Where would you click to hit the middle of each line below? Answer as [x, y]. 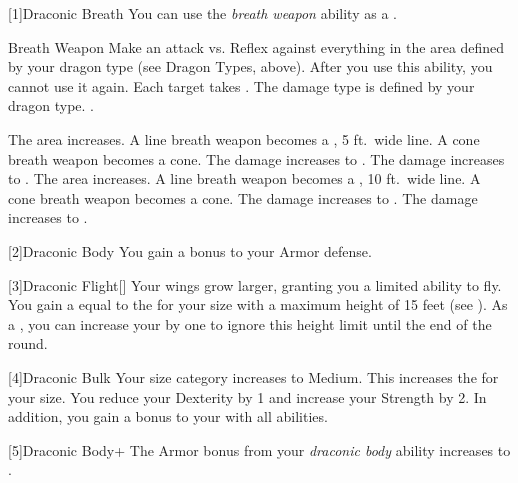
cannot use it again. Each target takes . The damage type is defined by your [241, 85]
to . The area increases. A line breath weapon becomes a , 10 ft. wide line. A [244, 178]
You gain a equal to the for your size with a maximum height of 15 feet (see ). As [258, 304]
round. [28, 343]
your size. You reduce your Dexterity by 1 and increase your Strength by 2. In [247, 396]
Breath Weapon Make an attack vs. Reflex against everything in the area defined [256, 46]
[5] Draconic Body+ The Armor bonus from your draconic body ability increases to [259, 449]
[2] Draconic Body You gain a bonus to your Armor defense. [190, 250]
